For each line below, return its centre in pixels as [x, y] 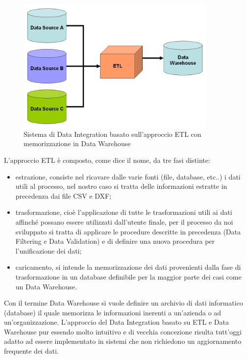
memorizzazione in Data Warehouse [77, 143]
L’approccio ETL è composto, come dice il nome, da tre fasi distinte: [107, 160]
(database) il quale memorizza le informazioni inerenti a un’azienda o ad [113, 312]
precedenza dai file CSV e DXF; [63, 195]
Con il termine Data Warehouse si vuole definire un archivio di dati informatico [123, 303]
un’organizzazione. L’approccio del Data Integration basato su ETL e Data [116, 322]
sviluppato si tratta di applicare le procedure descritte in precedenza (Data [128, 231]
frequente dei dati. [31, 351]
